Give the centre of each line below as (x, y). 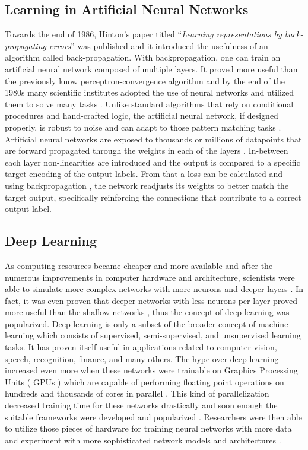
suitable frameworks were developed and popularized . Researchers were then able (153, 416)
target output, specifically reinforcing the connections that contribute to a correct (153, 197)
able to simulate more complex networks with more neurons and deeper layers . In (154, 289)
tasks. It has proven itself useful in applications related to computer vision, (141, 347)
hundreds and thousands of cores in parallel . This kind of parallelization (137, 393)
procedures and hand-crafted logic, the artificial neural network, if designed (142, 115)
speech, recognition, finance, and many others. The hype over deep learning (142, 358)
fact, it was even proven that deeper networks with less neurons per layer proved (151, 300)
